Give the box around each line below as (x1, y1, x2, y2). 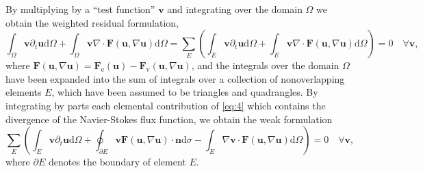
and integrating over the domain (167, 2, 303, 16)
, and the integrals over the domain (191, 58, 339, 72)
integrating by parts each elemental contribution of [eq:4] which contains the (5, 98, 326, 112)
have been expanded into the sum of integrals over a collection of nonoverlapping (5, 71, 345, 85)
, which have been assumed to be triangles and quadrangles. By (51, 85, 318, 99)
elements (5, 85, 42, 99)
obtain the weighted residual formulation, (5, 15, 179, 29)
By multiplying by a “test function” (5, 2, 155, 16)
